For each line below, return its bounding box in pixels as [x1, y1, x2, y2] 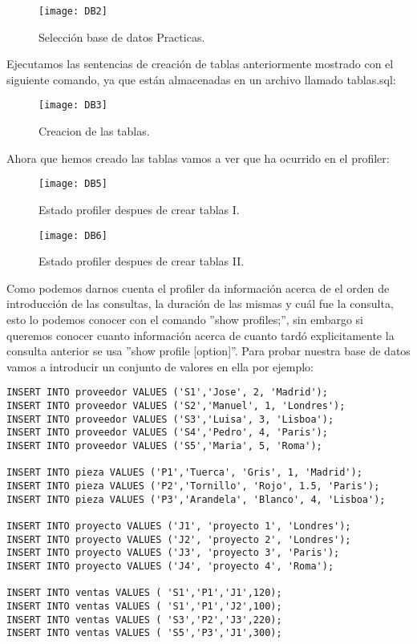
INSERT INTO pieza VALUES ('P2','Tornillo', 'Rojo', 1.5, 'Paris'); [6, 480, 380, 492]
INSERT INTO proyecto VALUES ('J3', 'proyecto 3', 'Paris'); [6, 547, 340, 559]
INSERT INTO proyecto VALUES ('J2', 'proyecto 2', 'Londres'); [6, 533, 351, 545]
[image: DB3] [38, 99, 107, 111]
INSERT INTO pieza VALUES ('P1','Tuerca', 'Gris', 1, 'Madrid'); [6, 467, 362, 479]
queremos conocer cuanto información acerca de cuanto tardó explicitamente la [6, 326, 395, 343]
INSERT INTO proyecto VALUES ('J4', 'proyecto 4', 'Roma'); [6, 560, 334, 572]
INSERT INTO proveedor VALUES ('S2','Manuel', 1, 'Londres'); [6, 400, 346, 411]
